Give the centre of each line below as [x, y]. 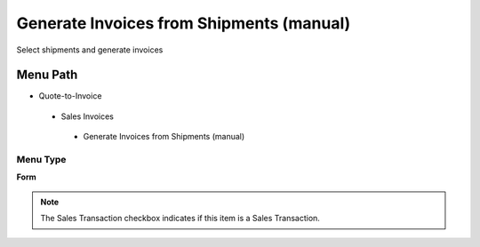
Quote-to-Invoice [70, 96]
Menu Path [47, 75]
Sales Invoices [88, 116]
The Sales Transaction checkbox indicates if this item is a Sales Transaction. [180, 219]
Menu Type [41, 159]
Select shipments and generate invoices [90, 50]
